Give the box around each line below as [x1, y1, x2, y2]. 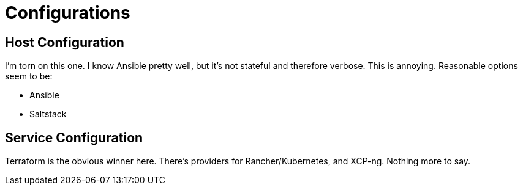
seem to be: [5, 71, 53, 82]
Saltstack [29, 109, 67, 120]
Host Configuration [5, 34, 124, 50]
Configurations [5, 2, 130, 23]
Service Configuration [5, 130, 143, 145]
